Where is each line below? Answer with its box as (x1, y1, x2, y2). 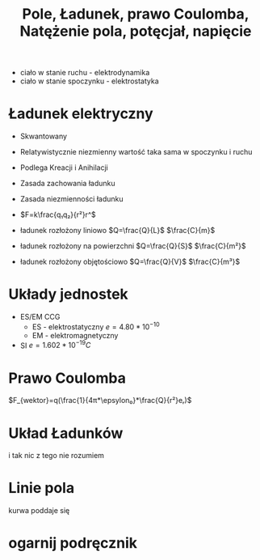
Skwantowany (19, 131, 67, 142)
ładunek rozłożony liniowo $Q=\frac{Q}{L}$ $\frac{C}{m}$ (19, 226, 216, 235)
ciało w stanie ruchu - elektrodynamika (19, 68, 150, 78)
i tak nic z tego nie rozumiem (8, 451, 105, 460)
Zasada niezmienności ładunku (19, 194, 124, 204)
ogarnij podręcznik (8, 534, 138, 553)
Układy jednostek (8, 285, 129, 303)
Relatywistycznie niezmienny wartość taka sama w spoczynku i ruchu (19, 147, 253, 157)
